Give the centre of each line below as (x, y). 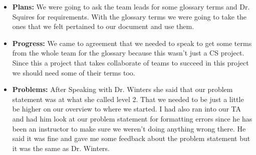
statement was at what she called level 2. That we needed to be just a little (128, 99)
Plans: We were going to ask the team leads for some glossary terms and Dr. (131, 6)
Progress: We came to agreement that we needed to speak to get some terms (132, 43)
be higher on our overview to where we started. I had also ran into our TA (126, 109)
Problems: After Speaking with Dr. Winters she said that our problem (122, 89)
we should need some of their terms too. (74, 72)
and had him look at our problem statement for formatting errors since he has (132, 118)
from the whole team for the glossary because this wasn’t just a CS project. (128, 53)
